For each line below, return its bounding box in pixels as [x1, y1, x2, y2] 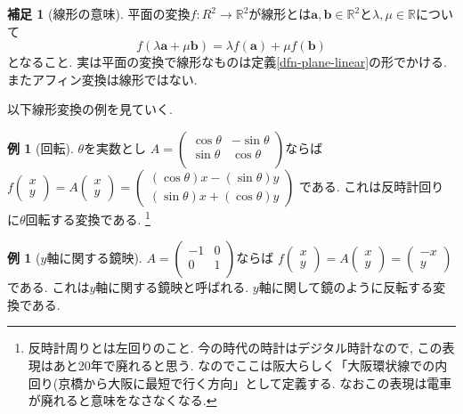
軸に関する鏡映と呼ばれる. [95, 278, 249, 296]
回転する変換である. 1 [25, 207, 150, 228]
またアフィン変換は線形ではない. [7, 69, 198, 88]
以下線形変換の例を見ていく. [7, 100, 173, 118]
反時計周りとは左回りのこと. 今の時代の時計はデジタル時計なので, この [28, 338, 443, 357]
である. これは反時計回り [298, 176, 444, 195]
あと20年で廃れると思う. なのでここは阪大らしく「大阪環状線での [53, 356, 435, 374]
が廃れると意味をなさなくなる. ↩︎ [28, 391, 217, 410]
